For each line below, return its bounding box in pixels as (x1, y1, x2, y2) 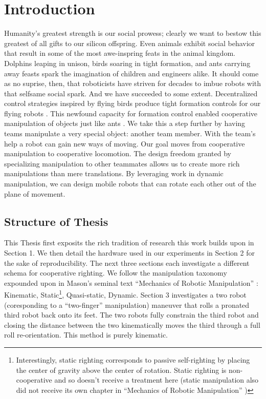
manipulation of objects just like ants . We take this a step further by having (4, 118, 246, 129)
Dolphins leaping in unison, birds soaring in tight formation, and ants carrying (4, 57, 251, 68)
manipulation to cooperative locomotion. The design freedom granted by (4, 148, 231, 159)
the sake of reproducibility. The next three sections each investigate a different (4, 257, 250, 268)
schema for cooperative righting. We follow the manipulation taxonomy (4, 267, 227, 278)
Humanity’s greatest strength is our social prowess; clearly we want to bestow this (4, 28, 261, 38)
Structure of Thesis (4, 213, 108, 229)
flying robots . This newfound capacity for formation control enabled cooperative (4, 108, 258, 118)
